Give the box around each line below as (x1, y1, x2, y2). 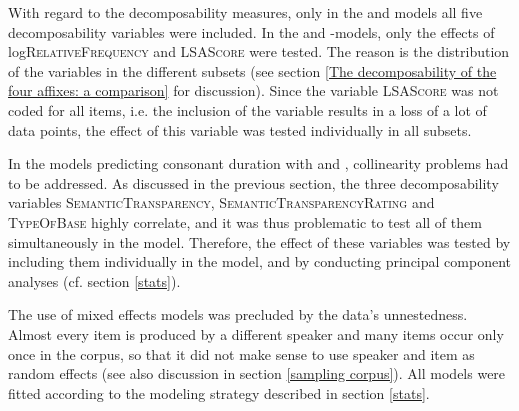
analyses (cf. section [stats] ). (8, 270, 181, 291)
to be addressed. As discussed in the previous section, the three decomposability (8, 172, 499, 193)
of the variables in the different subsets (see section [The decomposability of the (8, 60, 497, 81)
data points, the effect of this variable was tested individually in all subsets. (8, 119, 472, 140)
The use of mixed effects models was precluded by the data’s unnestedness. (8, 304, 468, 325)
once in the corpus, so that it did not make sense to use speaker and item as (8, 343, 475, 364)
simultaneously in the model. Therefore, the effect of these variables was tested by (8, 231, 511, 252)
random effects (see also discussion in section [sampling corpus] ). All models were (8, 363, 506, 384)
